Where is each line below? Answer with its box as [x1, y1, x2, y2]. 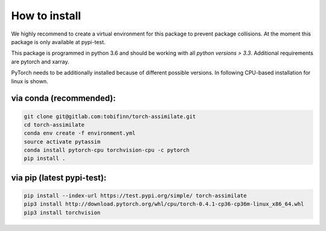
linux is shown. [11, 77, 48, 84]
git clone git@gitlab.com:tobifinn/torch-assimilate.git [24, 113, 196, 120]
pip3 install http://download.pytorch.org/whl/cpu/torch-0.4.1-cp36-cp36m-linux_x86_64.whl [24, 201, 304, 207]
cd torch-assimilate [24, 121, 85, 128]
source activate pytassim [24, 138, 101, 145]
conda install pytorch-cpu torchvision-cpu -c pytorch [24, 147, 190, 154]
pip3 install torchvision [24, 209, 101, 216]
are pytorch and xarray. [11, 58, 69, 65]
